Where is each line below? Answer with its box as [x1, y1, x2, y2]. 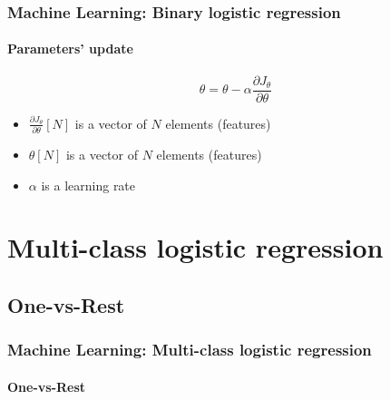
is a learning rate [41, 175, 136, 194]
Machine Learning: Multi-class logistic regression [7, 338, 372, 361]
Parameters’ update [7, 39, 133, 58]
